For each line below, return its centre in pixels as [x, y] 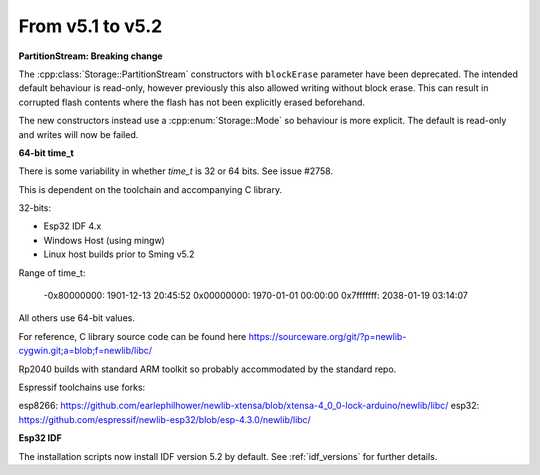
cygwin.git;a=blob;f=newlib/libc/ [85, 351]
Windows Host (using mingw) [104, 240]
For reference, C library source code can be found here [132, 336]
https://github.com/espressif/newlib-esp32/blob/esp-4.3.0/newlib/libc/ [165, 419]
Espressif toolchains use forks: [82, 387]
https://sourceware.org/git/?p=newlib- [327, 336]
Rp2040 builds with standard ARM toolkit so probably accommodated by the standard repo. [207, 369]
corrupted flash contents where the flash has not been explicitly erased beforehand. [191, 102]
